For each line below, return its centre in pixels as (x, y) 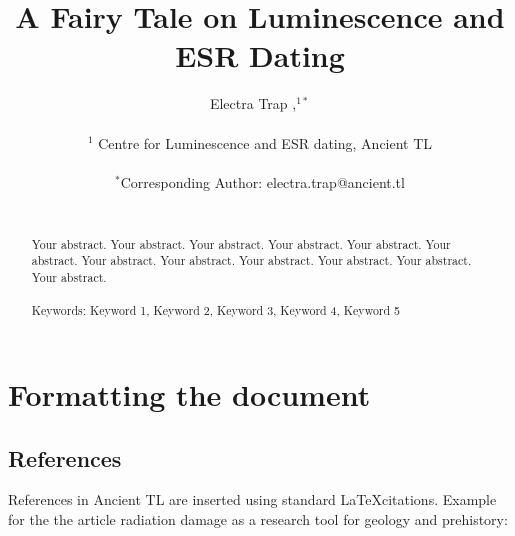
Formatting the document (189, 393)
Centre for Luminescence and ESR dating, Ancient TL (265, 142)
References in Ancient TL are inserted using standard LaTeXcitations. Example (252, 499)
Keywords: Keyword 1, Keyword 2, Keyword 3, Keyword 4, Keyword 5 (216, 310)
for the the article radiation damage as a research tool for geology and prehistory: (258, 518)
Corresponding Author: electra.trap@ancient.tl (262, 181)
